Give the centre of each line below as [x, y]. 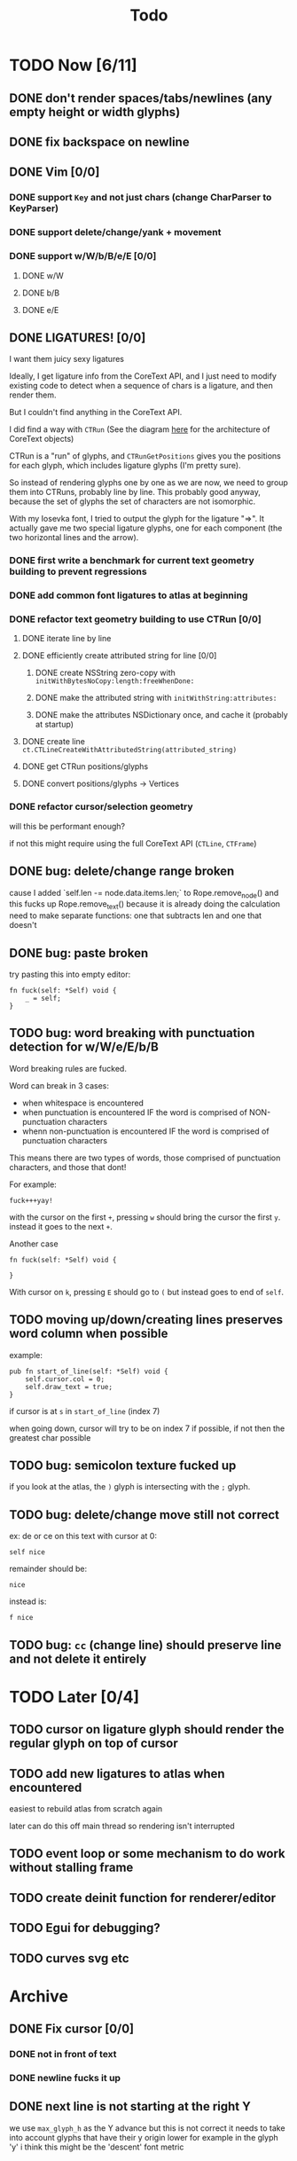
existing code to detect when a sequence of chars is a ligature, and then [141, 386]
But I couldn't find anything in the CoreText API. [96, 413]
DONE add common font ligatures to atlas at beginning [129, 595]
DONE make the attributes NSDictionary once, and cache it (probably [161, 715]
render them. [33, 395]
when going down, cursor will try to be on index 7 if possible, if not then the [147, 1428]
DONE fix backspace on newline [99, 141]
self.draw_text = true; [69, 1387]
